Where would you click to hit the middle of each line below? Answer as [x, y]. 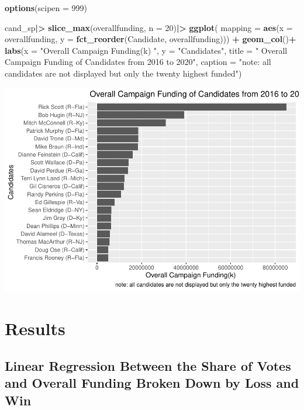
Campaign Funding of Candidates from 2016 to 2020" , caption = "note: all [138, 62]
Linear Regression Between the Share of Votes [148, 365]
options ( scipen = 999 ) [46, 8]
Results [35, 328]
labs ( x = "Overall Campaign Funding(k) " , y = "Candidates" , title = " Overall [146, 50]
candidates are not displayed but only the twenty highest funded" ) [123, 73]
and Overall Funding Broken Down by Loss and [152, 383]
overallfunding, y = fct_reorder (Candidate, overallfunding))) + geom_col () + [151, 39]
